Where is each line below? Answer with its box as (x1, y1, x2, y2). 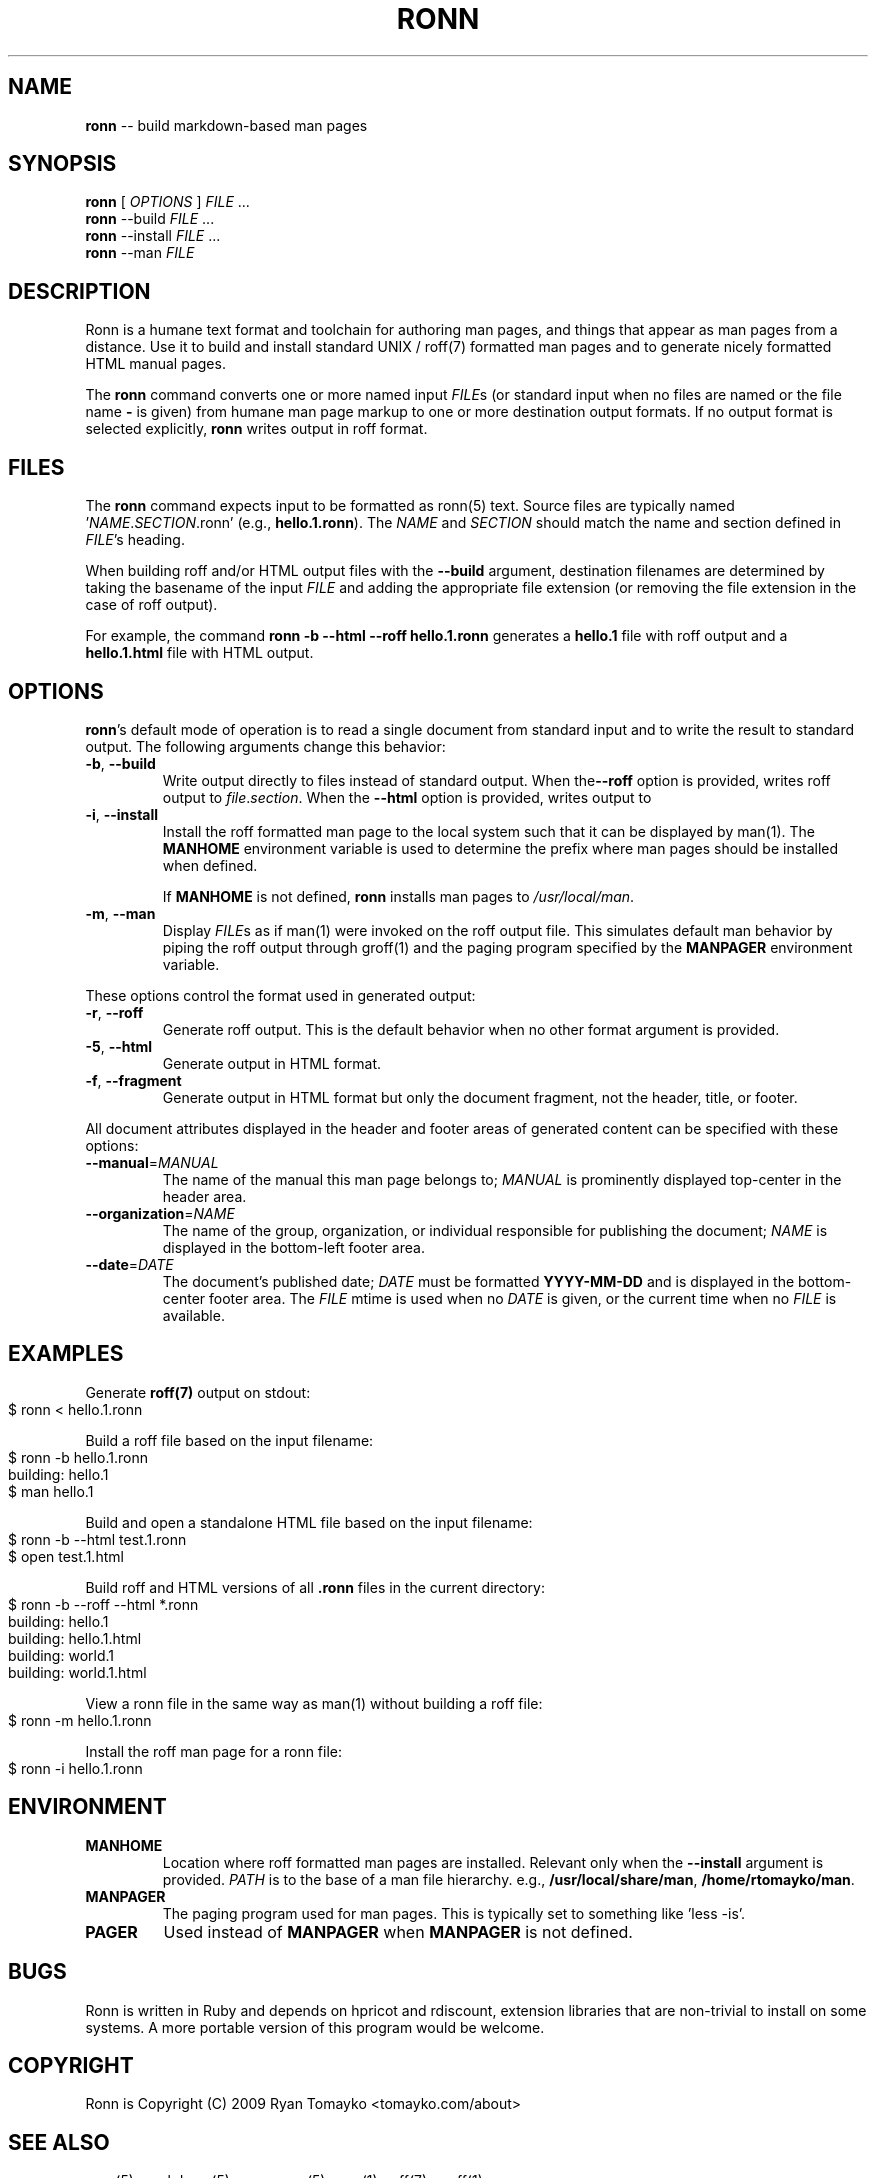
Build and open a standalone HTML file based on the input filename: (85, 1513, 533, 1531)
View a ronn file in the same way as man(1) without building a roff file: (85, 1694, 543, 1712)
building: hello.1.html (8, 1629, 142, 1647)
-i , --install (85, 805, 159, 823)
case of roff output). (85, 596, 218, 614)
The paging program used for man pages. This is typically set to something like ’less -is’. (162, 1904, 746, 1922)
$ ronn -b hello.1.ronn (8, 1448, 148, 1466)
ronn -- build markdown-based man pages (85, 116, 368, 134)
